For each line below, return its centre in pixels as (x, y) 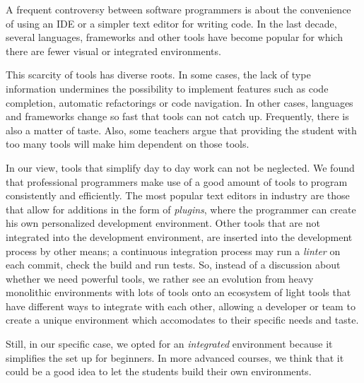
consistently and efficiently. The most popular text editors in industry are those (178, 195)
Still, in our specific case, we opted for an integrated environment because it (169, 344)
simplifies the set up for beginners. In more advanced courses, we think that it (175, 357)
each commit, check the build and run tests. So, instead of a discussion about (173, 265)
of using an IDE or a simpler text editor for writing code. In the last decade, (171, 23)
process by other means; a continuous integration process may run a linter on (173, 251)
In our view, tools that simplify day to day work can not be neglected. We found (180, 167)
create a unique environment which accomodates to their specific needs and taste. (182, 320)
